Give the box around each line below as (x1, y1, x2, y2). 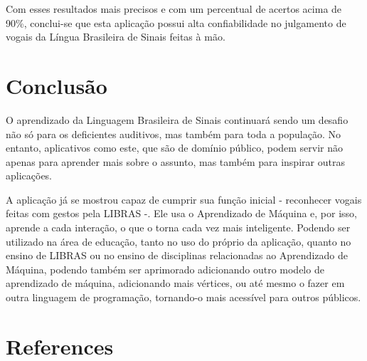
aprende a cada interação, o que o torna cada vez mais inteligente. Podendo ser (6, 220, 351, 235)
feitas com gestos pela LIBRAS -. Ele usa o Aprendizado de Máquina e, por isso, (6, 206, 358, 221)
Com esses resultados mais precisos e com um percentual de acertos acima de (6, 1, 342, 16)
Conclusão (6, 70, 107, 100)
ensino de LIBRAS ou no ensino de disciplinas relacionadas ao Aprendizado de (6, 248, 348, 263)
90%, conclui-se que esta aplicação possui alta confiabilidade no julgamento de (6, 15, 346, 30)
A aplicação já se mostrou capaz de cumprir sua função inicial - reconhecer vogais (6, 192, 362, 206)
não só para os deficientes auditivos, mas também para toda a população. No (6, 126, 341, 141)
